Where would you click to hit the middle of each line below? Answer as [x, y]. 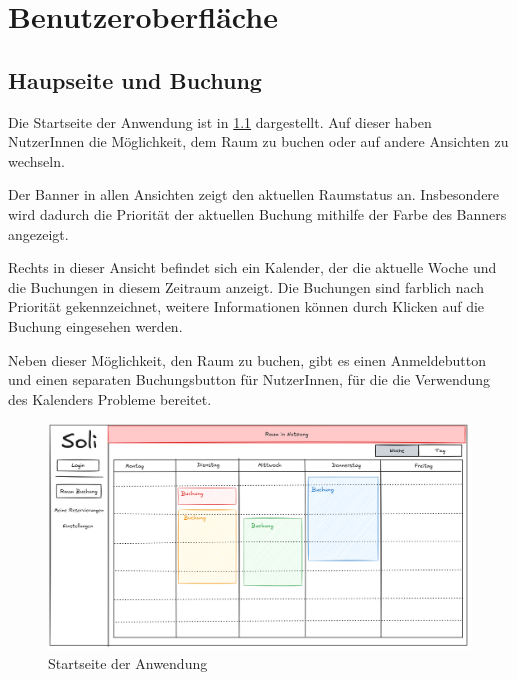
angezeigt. [38, 233]
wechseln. [36, 160]
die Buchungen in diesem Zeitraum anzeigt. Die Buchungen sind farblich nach [246, 286]
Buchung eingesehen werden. [95, 325]
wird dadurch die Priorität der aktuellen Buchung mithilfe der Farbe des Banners [257, 213]
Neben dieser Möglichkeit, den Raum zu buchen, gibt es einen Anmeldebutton [247, 359]
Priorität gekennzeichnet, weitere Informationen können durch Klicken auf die [246, 306]
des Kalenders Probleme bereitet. [110, 398]
